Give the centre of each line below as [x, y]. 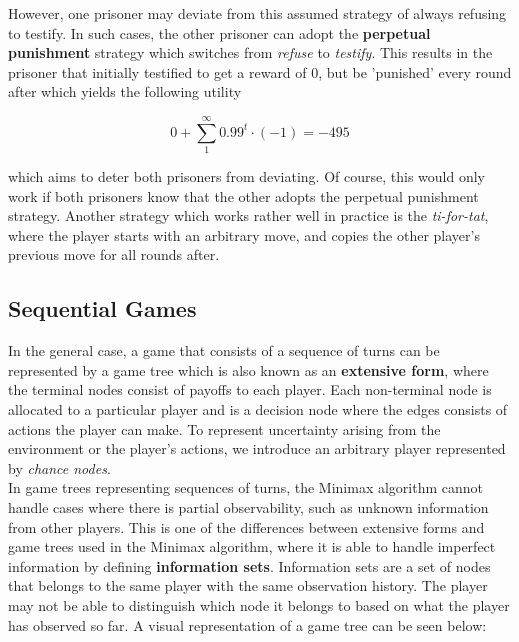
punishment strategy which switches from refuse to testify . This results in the [250, 52]
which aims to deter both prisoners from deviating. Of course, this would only [246, 176]
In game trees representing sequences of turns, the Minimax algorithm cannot [246, 487]
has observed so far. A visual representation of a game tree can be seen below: [247, 624]
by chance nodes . [59, 467]
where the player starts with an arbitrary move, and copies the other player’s [244, 234]
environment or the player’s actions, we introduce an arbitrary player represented [257, 448]
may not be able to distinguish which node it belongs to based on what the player [259, 604]
